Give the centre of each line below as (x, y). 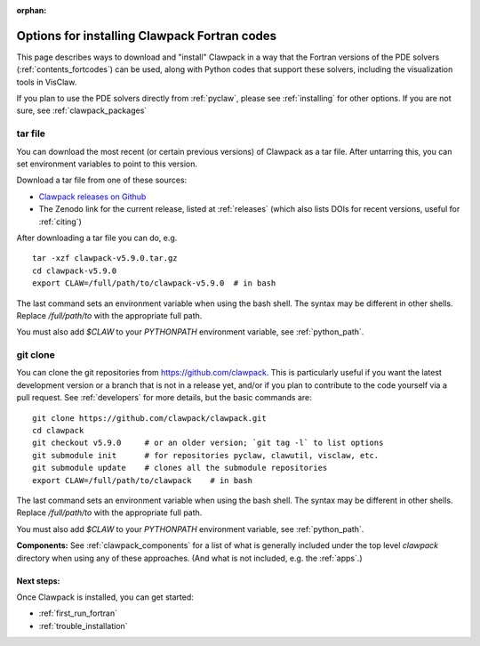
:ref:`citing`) (60, 222)
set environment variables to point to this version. (107, 164)
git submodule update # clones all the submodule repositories (180, 468)
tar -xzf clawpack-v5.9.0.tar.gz (105, 258)
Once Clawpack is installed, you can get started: (105, 597)
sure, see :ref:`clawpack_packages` (82, 110)
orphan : (32, 10)
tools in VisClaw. (47, 82)
